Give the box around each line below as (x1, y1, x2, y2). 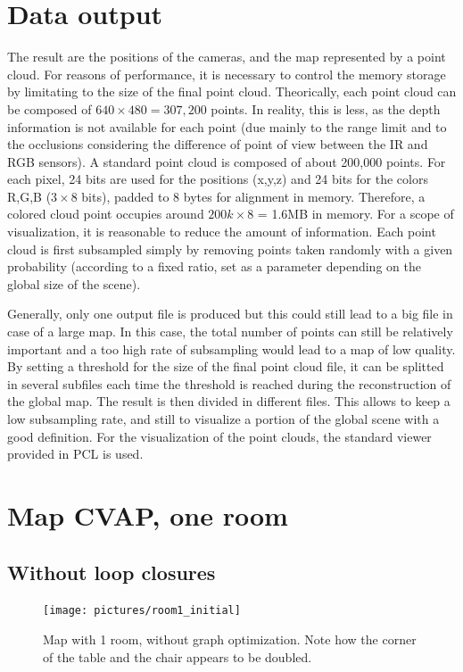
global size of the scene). (7, 274, 141, 293)
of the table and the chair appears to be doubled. (43, 647, 312, 666)
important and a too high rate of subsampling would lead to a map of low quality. (7, 339, 456, 358)
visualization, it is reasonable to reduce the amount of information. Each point (7, 222, 436, 241)
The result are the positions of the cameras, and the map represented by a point (7, 47, 446, 66)
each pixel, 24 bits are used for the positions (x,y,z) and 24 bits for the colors (7, 170, 428, 188)
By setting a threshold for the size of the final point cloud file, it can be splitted (7, 357, 444, 376)
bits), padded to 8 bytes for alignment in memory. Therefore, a (81, 187, 426, 205)
